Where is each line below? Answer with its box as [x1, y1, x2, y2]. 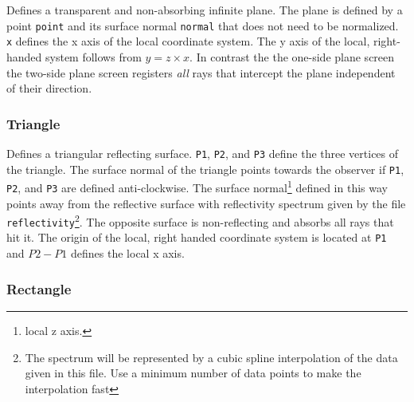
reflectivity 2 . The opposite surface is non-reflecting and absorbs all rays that [6, 211, 394, 230]
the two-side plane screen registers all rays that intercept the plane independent [6, 64, 396, 81]
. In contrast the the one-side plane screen [189, 48, 395, 65]
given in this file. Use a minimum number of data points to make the [25, 365, 361, 381]
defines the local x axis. [71, 245, 185, 262]
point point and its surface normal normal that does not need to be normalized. [6, 17, 399, 33]
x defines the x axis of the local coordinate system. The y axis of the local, [6, 33, 370, 49]
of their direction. [6, 80, 92, 97]
